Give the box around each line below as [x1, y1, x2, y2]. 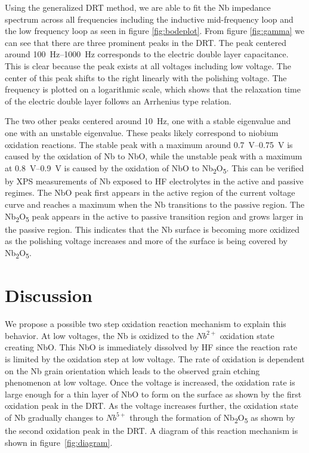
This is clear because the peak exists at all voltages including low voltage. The [5, 59, 291, 72]
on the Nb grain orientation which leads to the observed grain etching [5, 364, 260, 377]
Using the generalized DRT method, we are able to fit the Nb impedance [5, 1, 271, 13]
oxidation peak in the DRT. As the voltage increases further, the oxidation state [5, 399, 298, 412]
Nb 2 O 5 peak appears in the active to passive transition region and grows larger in [5, 209, 304, 224]
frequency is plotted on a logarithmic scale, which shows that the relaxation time [5, 83, 301, 95]
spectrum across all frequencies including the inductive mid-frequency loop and [5, 13, 293, 25]
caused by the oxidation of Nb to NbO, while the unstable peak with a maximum [5, 150, 302, 162]
